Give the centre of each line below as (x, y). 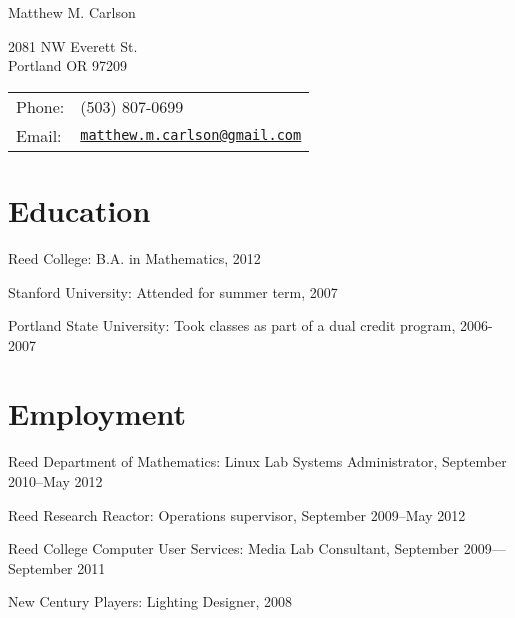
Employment (97, 413)
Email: (39, 135)
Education (79, 209)
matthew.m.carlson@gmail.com (191, 135)
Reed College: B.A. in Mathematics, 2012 (134, 257)
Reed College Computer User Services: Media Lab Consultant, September (234, 548)
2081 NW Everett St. (73, 45)
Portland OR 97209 (68, 65)
